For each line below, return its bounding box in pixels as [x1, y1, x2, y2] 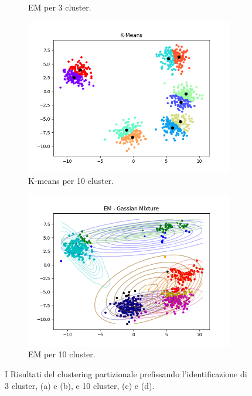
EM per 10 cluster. [28, 348, 96, 360]
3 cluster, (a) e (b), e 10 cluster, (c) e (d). [5, 379, 155, 391]
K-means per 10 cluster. [28, 175, 114, 187]
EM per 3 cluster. [28, 1, 91, 13]
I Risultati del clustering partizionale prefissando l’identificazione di [5, 367, 247, 380]
